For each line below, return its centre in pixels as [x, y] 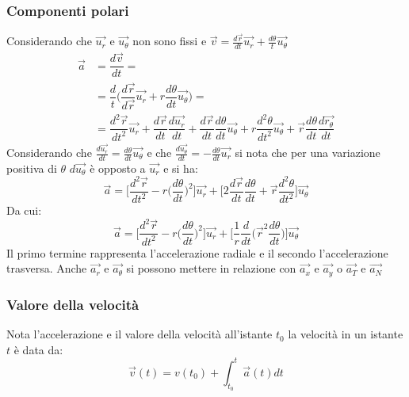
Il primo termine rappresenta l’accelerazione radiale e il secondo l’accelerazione [197, 252]
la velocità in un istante [346, 334]
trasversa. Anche [47, 268]
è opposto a [118, 168]
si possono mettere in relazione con [211, 268]
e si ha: [181, 168]
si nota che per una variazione [308, 153]
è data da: [38, 349]
